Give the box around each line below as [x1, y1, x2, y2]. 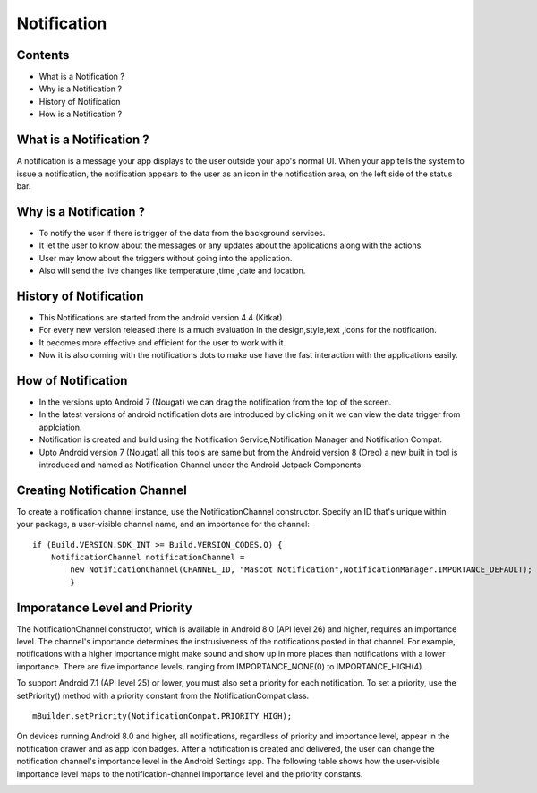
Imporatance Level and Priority [16, 600, 192, 615]
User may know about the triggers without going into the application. [38, 252, 293, 263]
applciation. [38, 422, 82, 432]
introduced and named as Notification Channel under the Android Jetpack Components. [38, 459, 364, 470]
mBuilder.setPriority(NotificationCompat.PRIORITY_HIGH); [32, 712, 293, 721]
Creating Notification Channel [16, 482, 187, 498]
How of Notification [16, 372, 128, 388]
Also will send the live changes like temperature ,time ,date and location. [38, 265, 306, 276]
